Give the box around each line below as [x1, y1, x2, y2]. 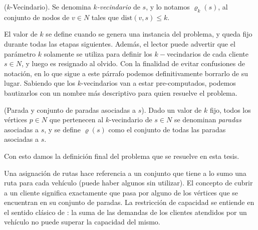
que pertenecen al [49, 114, 104, 125]
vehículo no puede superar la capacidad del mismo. [4, 216, 160, 227]
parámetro [4, 48, 36, 59]
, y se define [44, 124, 81, 134]
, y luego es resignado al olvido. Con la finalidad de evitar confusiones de [21, 58, 245, 69]
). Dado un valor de [141, 104, 202, 115]
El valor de [4, 29, 38, 39]
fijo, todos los [209, 104, 251, 115]
